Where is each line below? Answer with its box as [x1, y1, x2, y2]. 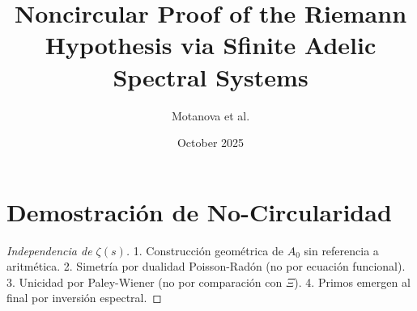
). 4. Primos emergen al [294, 273, 411, 290]
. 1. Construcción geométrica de [126, 242, 284, 258]
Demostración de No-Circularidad [6, 195, 392, 228]
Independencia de [6, 242, 92, 258]
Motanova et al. [171, 107, 250, 124]
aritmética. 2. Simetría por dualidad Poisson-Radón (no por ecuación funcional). [6, 258, 406, 275]
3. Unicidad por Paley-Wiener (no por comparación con [6, 273, 283, 290]
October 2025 [177, 134, 245, 151]
